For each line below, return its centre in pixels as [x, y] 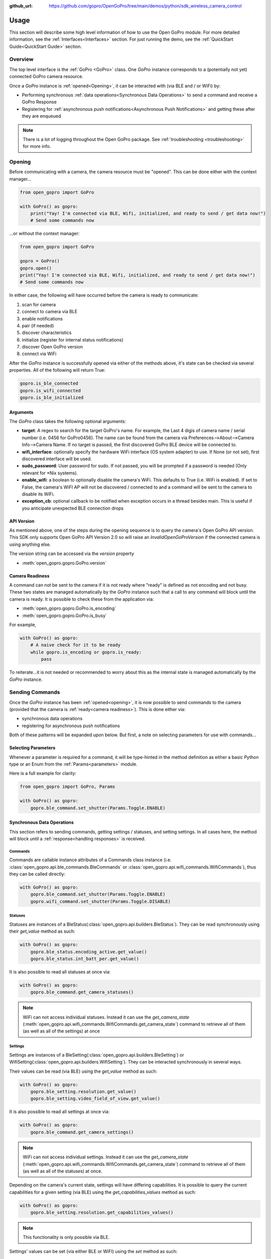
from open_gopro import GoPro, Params [67, 787]
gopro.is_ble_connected [49, 383]
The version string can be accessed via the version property [72, 553]
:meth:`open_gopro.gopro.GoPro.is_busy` [64, 615]
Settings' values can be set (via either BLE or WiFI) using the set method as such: [93, 1251]
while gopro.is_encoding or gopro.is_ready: [86, 652]
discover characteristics [47, 333]
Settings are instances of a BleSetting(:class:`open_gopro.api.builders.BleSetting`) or [97, 1055]
